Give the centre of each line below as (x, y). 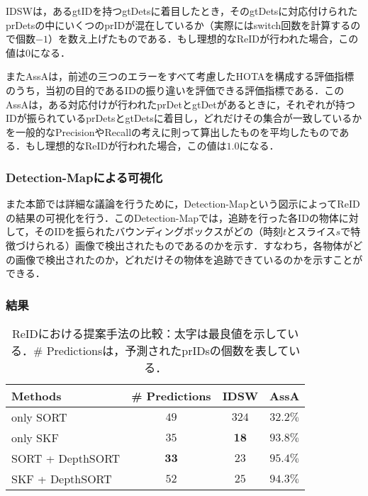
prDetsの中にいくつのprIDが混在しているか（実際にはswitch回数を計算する (178, 24)
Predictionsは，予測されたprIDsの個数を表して (168, 350)
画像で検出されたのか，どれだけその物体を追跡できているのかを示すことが (189, 259)
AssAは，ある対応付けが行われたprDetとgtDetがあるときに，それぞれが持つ (181, 104)
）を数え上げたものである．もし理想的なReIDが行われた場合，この (203, 39)
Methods (37, 395)
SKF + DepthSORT (62, 478)
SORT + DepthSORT (66, 458)
